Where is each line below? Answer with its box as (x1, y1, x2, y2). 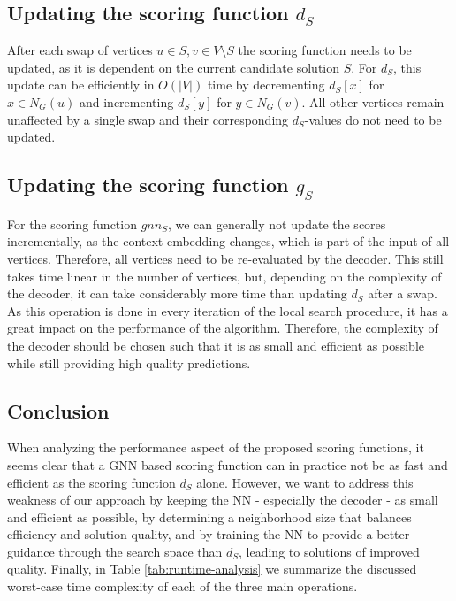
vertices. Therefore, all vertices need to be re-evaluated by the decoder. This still (7, 249, 444, 267)
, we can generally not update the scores (167, 214, 386, 233)
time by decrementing (207, 75, 325, 94)
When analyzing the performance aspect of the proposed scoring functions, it (7, 438, 424, 457)
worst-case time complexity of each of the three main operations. (7, 577, 358, 596)
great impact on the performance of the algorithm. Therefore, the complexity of (7, 319, 438, 337)
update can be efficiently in (7, 75, 155, 94)
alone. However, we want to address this (196, 473, 414, 491)
